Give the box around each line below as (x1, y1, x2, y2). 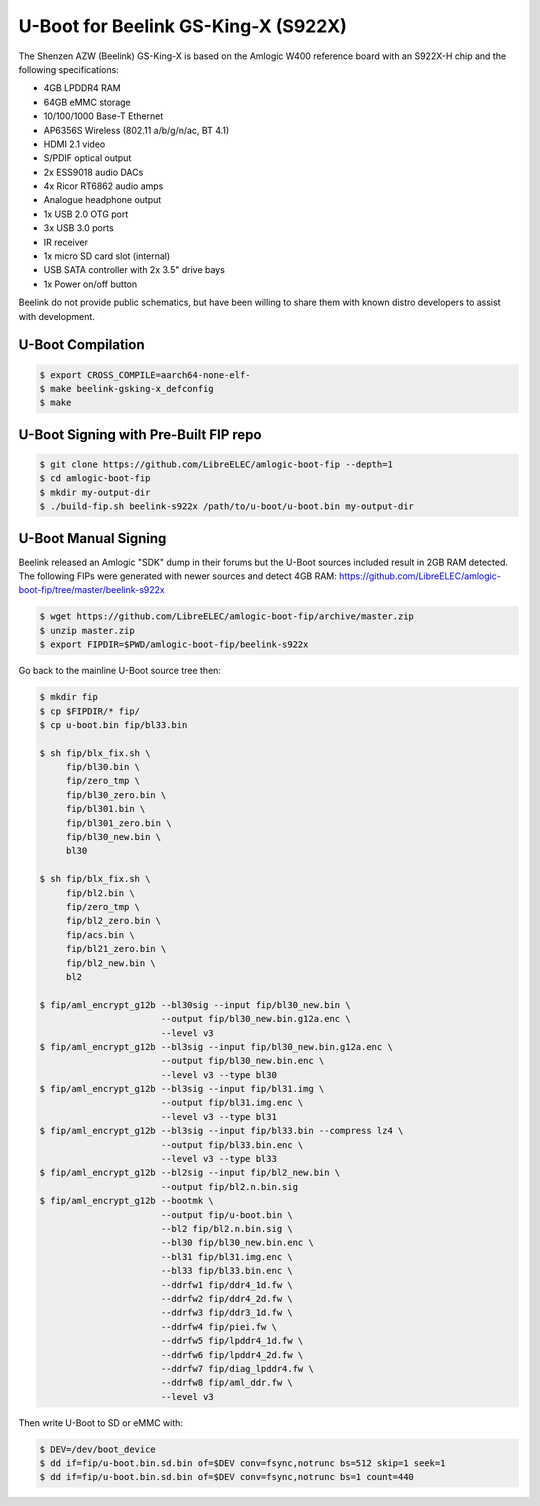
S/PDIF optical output (43, 152, 132, 164)
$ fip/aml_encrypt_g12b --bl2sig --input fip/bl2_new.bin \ (39, 1167, 341, 1179)
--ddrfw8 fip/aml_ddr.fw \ (160, 1377, 294, 1389)
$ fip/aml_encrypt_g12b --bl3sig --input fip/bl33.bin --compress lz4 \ (39, 1125, 404, 1137)
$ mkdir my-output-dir (39, 486, 151, 498)
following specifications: (18, 63, 119, 75)
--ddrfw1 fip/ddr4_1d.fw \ (160, 1279, 294, 1290)
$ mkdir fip (39, 691, 99, 703)
